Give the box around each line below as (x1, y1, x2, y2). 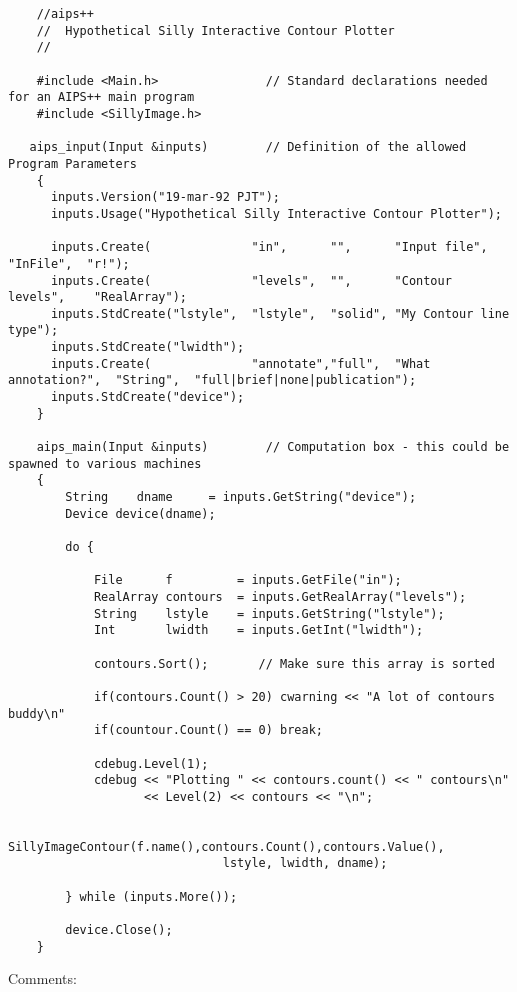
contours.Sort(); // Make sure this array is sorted (93, 656, 495, 671)
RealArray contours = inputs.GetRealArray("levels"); (93, 589, 467, 604)
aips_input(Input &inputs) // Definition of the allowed (29, 140, 467, 155)
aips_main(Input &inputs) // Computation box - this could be (36, 440, 510, 455)
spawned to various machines (8, 456, 202, 471)
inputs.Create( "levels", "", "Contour (50, 273, 452, 288)
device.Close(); (65, 923, 173, 938)
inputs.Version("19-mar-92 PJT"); (50, 190, 281, 205)
